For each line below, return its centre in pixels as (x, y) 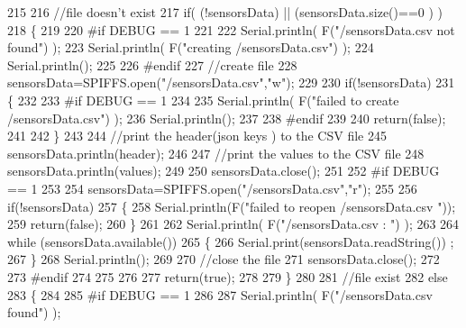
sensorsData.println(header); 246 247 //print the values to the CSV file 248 (216, 153)
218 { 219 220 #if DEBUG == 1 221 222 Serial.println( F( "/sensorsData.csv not (231, 29)
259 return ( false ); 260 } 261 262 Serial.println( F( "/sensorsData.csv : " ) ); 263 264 (233, 224)
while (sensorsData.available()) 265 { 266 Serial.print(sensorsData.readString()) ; (231, 241)
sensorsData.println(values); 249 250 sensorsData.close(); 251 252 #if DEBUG (224, 171)
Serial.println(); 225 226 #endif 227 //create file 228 (152, 64)
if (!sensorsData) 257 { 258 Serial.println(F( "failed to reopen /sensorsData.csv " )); (232, 206)
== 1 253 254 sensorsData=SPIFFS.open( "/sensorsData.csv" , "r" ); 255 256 (212, 188)
